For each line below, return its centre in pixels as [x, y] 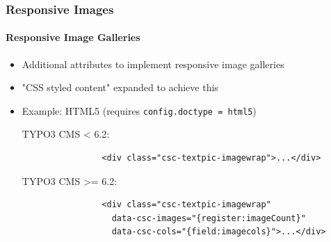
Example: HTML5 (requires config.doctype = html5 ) [139, 110]
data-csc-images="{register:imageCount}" [209, 218]
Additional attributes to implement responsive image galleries [153, 64]
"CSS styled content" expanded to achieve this [120, 87]
